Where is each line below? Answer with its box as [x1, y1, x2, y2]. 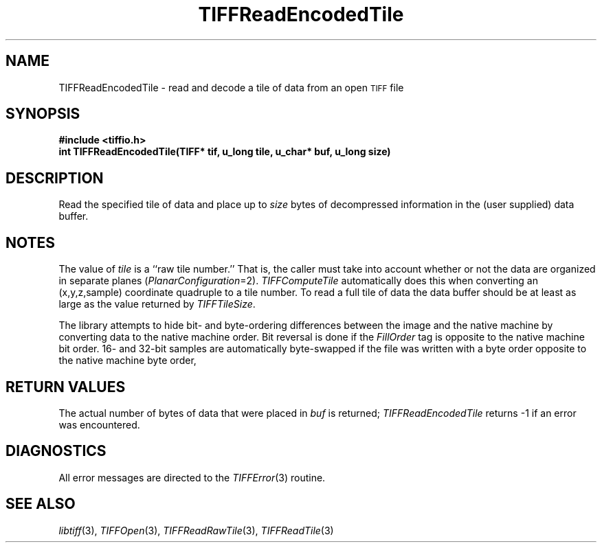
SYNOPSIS [5, 105, 80, 123]
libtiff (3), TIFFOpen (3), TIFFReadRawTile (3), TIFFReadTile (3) [58, 524, 334, 536]
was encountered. [58, 418, 140, 431]
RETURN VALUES [5, 378, 126, 396]
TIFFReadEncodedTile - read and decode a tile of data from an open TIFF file [58, 81, 404, 93]
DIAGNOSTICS [5, 442, 107, 460]
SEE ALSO [5, 495, 76, 513]
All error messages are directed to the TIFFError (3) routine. [58, 471, 326, 483]
